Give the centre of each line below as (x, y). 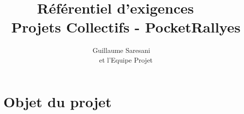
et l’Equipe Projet (126, 59)
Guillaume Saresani (121, 50)
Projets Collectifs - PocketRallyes (126, 27)
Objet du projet (58, 101)
